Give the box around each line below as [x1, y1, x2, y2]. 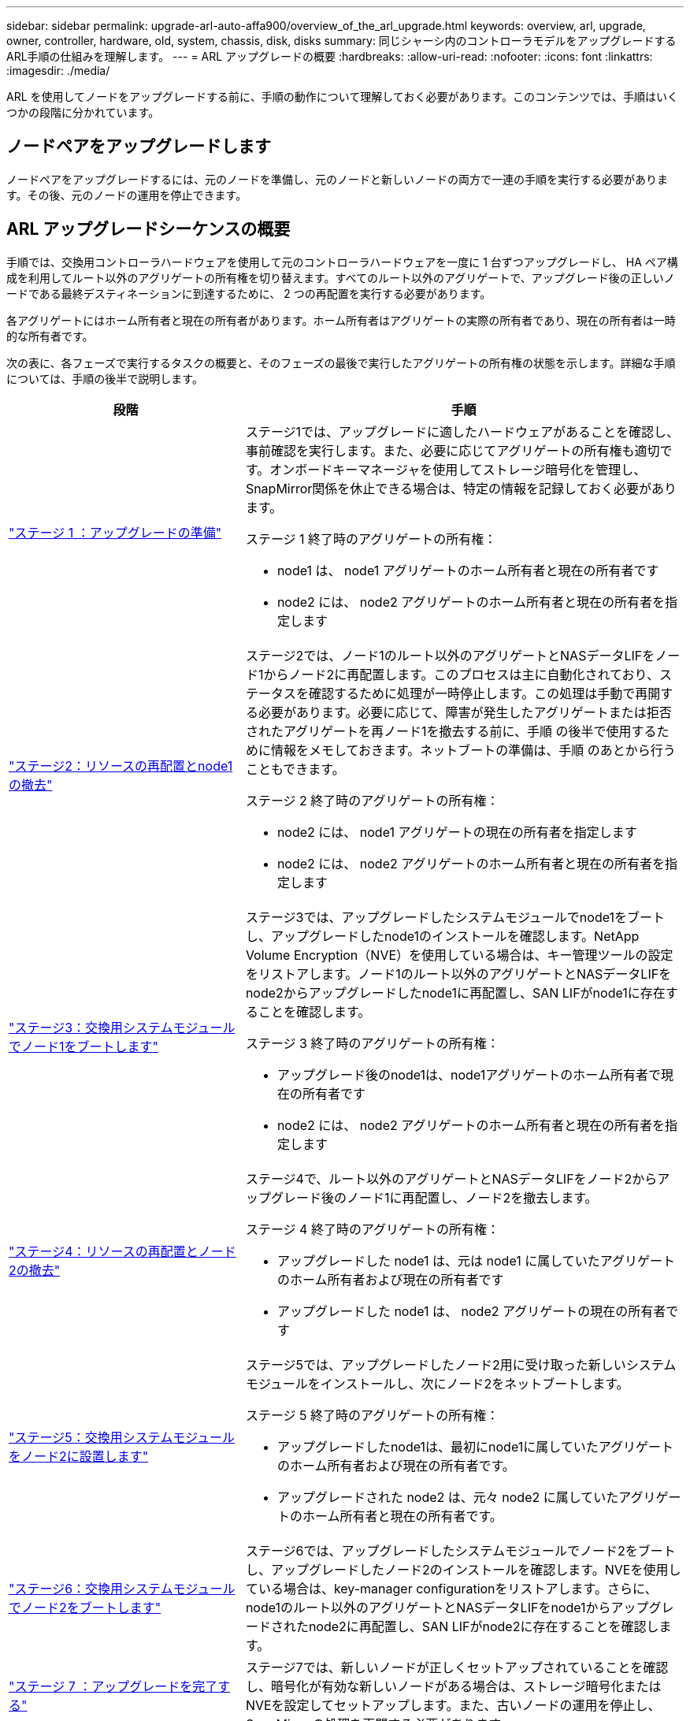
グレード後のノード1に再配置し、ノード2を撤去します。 [270, 1189, 598, 1206]
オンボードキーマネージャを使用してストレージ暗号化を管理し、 [269, 461, 647, 478]
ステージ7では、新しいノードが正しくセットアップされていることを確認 [245, 1659, 669, 1675]
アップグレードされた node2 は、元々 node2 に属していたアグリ [276, 1489, 656, 1505]
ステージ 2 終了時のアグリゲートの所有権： [245, 792, 499, 808]
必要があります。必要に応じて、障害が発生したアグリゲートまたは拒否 [258, 704, 672, 720]
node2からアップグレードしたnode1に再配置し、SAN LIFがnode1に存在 [245, 984, 666, 1001]
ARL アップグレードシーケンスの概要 [6, 219, 291, 240]
